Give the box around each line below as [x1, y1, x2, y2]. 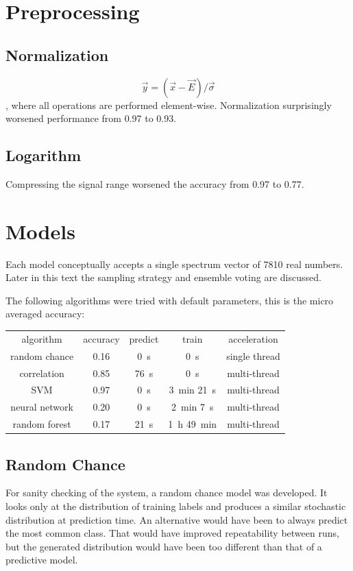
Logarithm [5, 145, 81, 166]
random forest [12, 417, 71, 431]
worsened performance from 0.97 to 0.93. [5, 111, 177, 125]
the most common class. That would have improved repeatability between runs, [5, 526, 339, 540]
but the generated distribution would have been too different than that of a [5, 539, 322, 553]
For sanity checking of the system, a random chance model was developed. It [5, 485, 328, 500]
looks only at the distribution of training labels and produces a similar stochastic [5, 498, 346, 513]
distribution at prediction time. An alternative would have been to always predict [5, 512, 348, 526]
